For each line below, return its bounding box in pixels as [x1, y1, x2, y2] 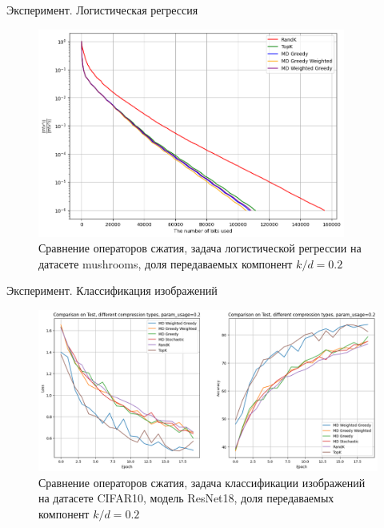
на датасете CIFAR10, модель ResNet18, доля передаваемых [38, 490, 334, 506]
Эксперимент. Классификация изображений [6, 282, 218, 299]
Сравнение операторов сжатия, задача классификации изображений [38, 474, 366, 490]
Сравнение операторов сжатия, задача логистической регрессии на [38, 240, 362, 256]
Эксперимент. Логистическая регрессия [6, 2, 198, 18]
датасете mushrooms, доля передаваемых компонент [38, 255, 293, 272]
